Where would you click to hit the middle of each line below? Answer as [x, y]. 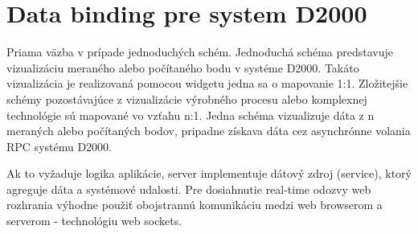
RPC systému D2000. [59, 146]
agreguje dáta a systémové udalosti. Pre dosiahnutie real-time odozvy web [189, 189]
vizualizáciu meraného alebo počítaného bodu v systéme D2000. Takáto [183, 67]
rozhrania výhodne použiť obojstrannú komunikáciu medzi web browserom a [195, 205]
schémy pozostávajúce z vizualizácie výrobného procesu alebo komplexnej [187, 99]
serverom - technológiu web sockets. [94, 221]
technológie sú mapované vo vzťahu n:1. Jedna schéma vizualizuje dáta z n [191, 115]
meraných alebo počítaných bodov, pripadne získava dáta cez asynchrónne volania [209, 131]
